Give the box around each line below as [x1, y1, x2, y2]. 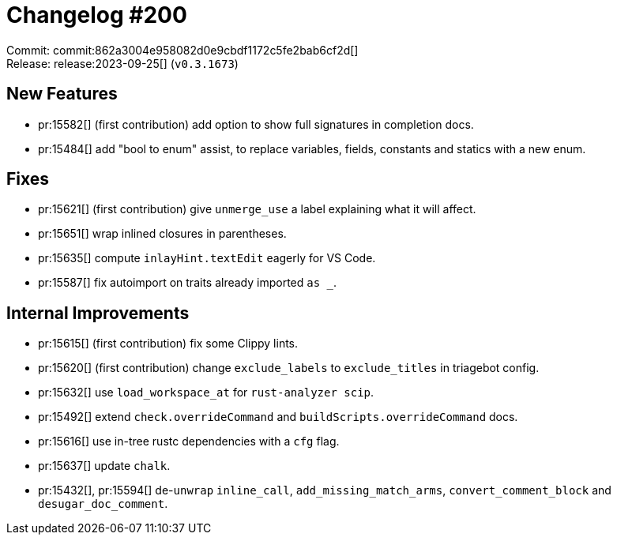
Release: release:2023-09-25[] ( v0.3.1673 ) [6, 56, 239, 70]
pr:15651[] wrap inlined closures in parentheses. [38, 227, 287, 241]
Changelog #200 [6, 2, 187, 28]
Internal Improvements [6, 302, 190, 323]
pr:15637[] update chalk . [38, 459, 171, 473]
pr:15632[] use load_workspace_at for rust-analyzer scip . [38, 385, 374, 400]
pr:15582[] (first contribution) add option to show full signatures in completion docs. [38, 117, 474, 131]
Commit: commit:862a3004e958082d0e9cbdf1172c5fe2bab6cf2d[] [6, 43, 359, 57]
